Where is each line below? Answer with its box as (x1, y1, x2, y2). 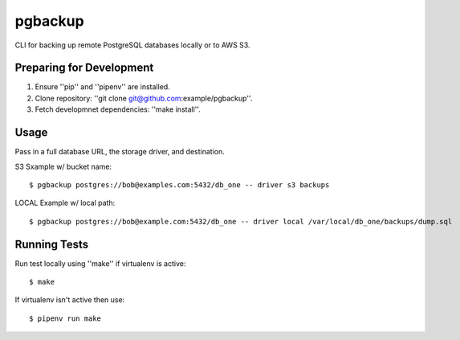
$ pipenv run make (29, 313, 102, 323)
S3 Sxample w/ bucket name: (14, 162, 112, 171)
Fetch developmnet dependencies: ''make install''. (35, 104, 201, 114)
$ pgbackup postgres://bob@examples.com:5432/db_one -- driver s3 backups (29, 180, 330, 189)
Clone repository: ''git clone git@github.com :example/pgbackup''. (35, 93, 253, 103)
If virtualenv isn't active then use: (14, 295, 125, 305)
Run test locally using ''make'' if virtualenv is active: (14, 258, 186, 268)
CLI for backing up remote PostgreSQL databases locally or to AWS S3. (14, 40, 250, 50)
